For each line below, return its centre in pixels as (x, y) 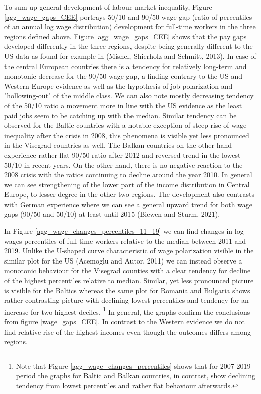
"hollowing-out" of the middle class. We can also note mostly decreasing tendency (129, 95)
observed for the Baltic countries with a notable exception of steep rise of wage (125, 125)
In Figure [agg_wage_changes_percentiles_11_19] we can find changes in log (124, 231)
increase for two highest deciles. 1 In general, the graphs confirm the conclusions (127, 311)
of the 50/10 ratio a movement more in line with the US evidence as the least (123, 105)
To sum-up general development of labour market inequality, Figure (108, 7)
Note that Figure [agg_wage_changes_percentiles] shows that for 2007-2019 (133, 366)
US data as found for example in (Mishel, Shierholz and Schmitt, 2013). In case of (130, 56)
